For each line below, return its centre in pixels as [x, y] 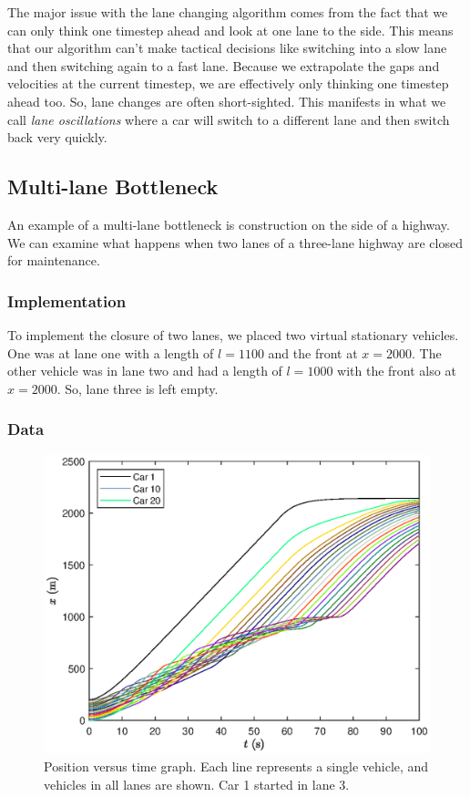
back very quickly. [57, 137]
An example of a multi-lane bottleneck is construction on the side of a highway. [229, 224]
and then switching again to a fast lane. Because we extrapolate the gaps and [224, 65]
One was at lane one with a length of [111, 352]
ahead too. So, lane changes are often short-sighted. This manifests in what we [227, 101]
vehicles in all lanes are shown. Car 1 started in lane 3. [197, 784]
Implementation [67, 300]
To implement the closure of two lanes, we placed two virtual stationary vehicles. [233, 334]
